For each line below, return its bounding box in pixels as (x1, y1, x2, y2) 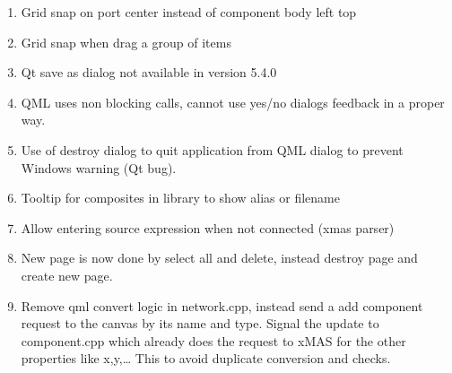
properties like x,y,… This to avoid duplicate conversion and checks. (21, 349, 391, 368)
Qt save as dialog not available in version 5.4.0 (21, 63, 277, 82)
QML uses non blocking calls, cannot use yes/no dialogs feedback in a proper (21, 92, 445, 111)
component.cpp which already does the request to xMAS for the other (21, 331, 406, 350)
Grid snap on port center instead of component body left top (21, 3, 357, 21)
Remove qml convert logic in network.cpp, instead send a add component (21, 296, 423, 315)
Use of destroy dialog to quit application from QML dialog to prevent (21, 140, 404, 159)
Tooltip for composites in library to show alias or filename (21, 188, 340, 207)
